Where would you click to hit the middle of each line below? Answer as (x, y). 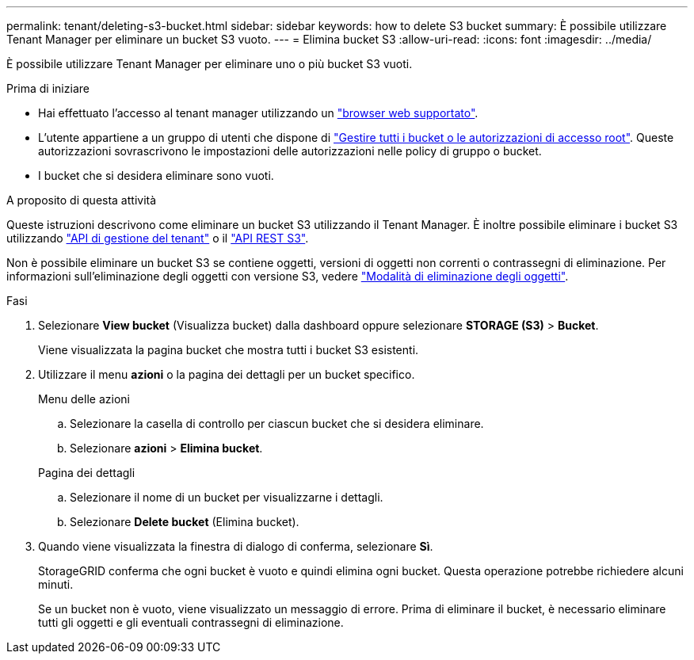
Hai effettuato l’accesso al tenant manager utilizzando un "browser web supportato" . (258, 113)
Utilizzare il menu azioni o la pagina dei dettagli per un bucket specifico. (227, 374)
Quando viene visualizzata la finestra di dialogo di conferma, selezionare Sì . (236, 546)
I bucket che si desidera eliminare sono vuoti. (156, 175)
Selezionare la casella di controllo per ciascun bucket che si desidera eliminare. (277, 423)
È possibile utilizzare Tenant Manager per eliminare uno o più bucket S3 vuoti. (210, 64)
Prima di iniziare (48, 88)
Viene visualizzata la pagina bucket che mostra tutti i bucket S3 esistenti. (229, 350)
